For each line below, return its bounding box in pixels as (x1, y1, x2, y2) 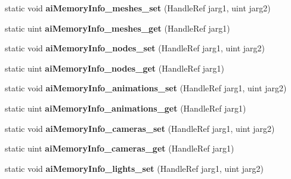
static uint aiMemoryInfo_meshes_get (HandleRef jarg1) (5, 21, 230, 34)
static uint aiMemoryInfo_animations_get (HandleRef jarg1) (5, 101, 246, 114)
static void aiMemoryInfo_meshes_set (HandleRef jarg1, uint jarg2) (5, 2, 271, 14)
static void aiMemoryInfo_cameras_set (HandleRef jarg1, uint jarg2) (5, 122, 275, 134)
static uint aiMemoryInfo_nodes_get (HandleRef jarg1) (5, 61, 225, 74)
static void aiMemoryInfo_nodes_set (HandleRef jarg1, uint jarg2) (5, 42, 265, 54)
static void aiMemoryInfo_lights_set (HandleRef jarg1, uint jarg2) (5, 162, 264, 174)
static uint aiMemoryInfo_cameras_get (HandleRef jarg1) (5, 142, 234, 155)
